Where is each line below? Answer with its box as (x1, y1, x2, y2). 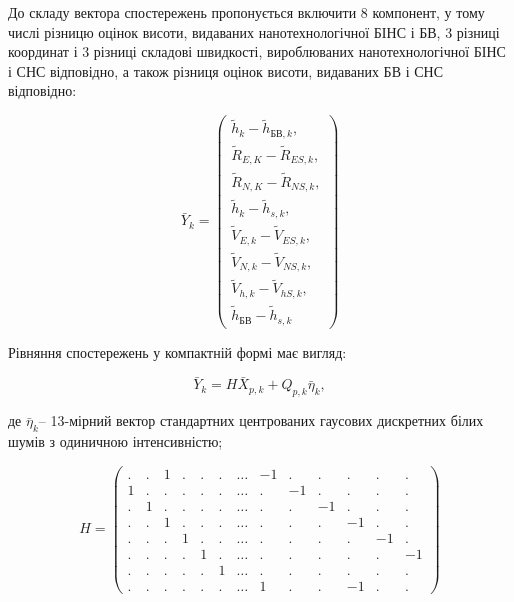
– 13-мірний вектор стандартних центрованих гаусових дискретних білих (38, 410, 484, 431)
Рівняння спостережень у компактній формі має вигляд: (8, 341, 347, 362)
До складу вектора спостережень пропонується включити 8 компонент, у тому (8, 2, 485, 22)
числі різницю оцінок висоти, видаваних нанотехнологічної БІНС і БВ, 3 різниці (8, 21, 500, 42)
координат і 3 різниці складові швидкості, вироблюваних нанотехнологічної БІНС (8, 41, 506, 62)
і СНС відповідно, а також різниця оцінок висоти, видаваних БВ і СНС (8, 60, 443, 81)
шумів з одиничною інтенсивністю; (8, 431, 223, 452)
